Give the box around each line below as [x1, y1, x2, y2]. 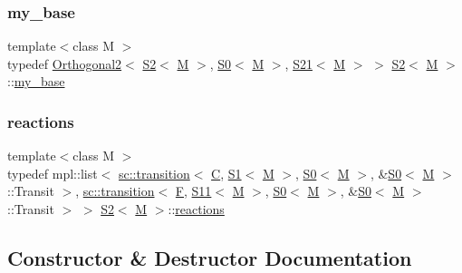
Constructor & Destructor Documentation [7, 243, 412, 271]
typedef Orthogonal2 [7, 54, 122, 73]
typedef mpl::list [7, 163, 98, 182]
